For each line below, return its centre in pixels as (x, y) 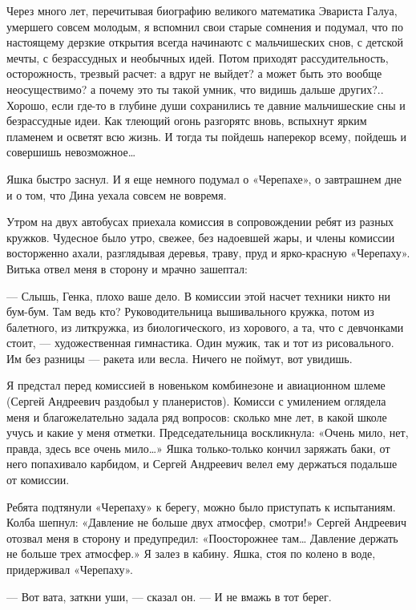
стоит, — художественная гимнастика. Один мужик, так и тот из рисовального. (200, 343)
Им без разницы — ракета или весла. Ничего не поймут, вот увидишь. (180, 358)
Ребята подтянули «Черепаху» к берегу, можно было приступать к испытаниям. (201, 506)
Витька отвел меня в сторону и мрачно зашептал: (127, 268)
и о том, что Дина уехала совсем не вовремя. (117, 194)
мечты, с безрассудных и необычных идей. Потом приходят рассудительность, (198, 57)
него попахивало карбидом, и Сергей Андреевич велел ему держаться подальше (202, 464)
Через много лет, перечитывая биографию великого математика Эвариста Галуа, (202, 10)
